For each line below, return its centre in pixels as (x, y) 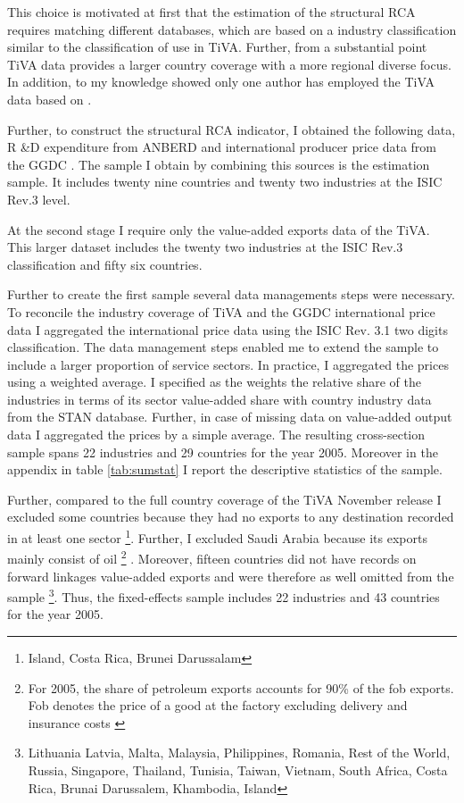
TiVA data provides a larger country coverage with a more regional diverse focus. (229, 64)
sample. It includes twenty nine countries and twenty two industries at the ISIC (225, 182)
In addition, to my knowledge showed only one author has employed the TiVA (221, 82)
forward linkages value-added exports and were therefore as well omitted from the (231, 576)
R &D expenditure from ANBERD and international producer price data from (222, 147)
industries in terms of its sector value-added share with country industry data (220, 399)
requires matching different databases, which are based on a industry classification (232, 29)
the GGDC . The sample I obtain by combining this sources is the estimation (219, 164)
